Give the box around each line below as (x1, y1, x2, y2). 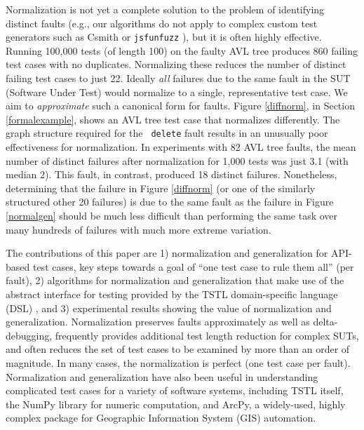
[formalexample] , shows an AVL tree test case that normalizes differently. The (6, 112, 340, 126)
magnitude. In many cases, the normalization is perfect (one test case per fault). (6, 355, 351, 370)
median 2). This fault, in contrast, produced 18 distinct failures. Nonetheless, (6, 167, 337, 182)
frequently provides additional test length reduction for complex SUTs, (55, 328, 359, 342)
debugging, (6, 328, 53, 342)
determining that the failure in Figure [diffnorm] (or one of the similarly (6, 180, 316, 195)
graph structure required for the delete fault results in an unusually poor (6, 126, 328, 140)
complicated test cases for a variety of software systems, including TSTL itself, (6, 383, 344, 398)
